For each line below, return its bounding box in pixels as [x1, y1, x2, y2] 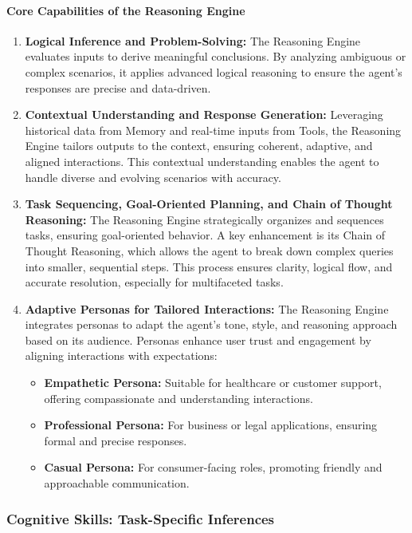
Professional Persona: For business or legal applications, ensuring [44, 417, 378, 433]
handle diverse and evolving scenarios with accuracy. [25, 168, 281, 185]
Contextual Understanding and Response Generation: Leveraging [25, 106, 383, 123]
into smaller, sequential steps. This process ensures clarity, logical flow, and [25, 258, 393, 274]
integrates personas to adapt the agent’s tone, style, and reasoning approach [25, 316, 398, 333]
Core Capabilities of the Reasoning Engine [6, 2, 245, 18]
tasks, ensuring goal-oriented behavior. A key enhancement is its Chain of [25, 227, 386, 243]
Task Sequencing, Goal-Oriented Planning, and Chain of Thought [25, 195, 393, 212]
